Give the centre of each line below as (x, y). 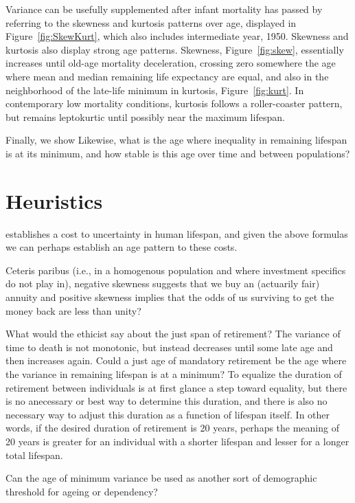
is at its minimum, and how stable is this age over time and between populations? (178, 153)
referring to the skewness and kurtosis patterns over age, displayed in (151, 22)
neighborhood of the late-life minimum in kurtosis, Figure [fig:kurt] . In (155, 90)
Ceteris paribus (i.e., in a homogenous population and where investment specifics (176, 270)
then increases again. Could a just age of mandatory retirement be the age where (176, 360)
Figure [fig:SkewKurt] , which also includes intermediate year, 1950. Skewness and (177, 36)
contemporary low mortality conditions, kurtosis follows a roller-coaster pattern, (174, 103)
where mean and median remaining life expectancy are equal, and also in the (167, 76)
